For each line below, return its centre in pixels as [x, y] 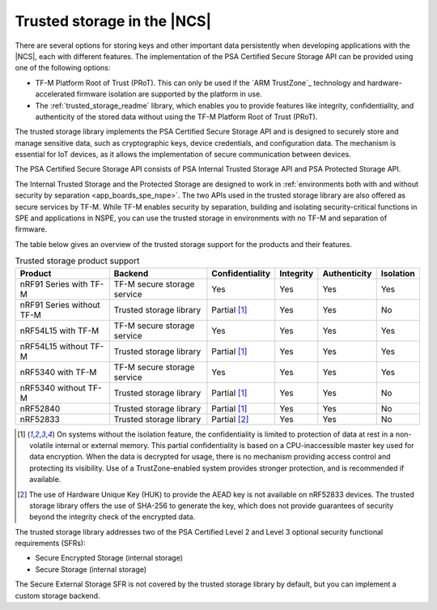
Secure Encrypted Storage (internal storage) [109, 558]
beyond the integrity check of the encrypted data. [112, 517]
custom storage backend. [57, 595]
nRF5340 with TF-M [58, 372]
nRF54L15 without [54, 346]
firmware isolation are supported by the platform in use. [169, 94]
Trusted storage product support [77, 261]
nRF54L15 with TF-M [59, 331]
